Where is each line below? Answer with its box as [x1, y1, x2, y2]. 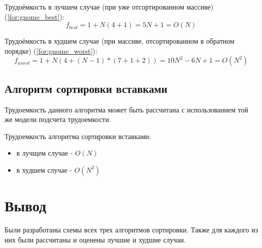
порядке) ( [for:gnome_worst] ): [5, 45, 98, 56]
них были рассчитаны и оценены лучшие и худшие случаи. [5, 234, 186, 244]
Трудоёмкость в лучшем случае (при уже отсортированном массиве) [5, 2, 214, 12]
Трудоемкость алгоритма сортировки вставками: [5, 131, 151, 141]
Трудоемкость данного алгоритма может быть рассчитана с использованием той [5, 104, 248, 114]
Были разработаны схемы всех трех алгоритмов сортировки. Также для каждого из [5, 224, 258, 235]
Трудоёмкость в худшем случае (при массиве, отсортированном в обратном [5, 36, 235, 46]
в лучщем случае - [16, 148, 73, 158]
